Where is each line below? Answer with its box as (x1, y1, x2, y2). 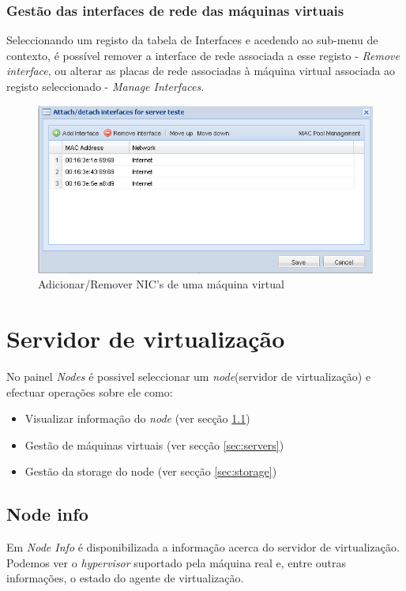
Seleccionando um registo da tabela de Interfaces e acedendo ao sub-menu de (6, 32, 378, 48)
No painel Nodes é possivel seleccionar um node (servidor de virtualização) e (6, 367, 371, 384)
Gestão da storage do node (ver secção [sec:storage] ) (24, 463, 277, 480)
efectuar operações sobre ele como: (6, 383, 173, 400)
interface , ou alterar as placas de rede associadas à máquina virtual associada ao (6, 62, 396, 79)
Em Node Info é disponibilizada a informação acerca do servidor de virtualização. (6, 539, 400, 555)
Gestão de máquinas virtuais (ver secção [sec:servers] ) (24, 436, 284, 453)
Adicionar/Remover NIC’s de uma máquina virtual (38, 276, 284, 292)
